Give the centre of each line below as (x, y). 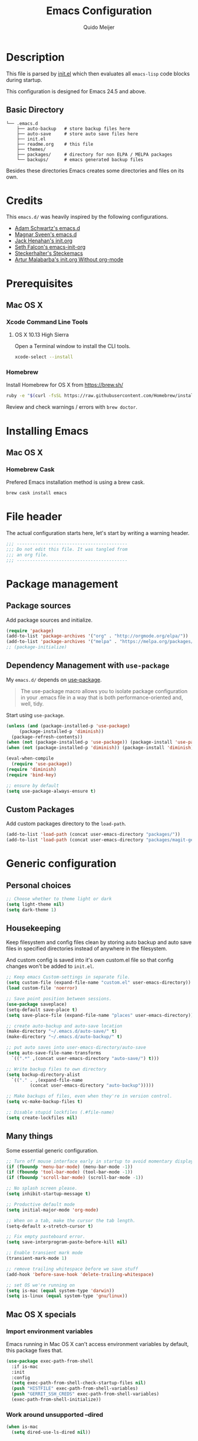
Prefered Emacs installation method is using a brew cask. (76, 482)
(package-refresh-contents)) (47, 737)
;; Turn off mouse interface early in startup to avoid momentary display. (101, 1161)
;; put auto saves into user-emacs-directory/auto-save (76, 1048)
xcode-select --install (44, 357)
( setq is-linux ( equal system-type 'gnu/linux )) (67, 1296)
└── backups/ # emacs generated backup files (80, 160)
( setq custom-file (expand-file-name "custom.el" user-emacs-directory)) (99, 983)
